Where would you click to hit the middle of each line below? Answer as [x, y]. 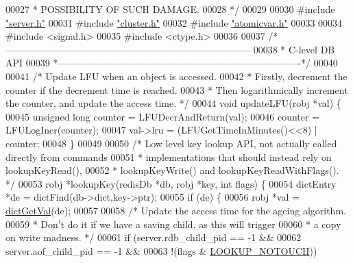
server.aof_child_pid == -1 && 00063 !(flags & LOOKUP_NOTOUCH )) [161, 250]
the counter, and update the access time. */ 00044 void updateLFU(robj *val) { [173, 103]
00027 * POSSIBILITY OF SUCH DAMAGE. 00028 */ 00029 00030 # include [170, 9]
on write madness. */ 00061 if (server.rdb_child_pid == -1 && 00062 [154, 237]
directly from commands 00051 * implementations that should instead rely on [169, 156]
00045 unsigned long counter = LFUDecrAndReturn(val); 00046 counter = [163, 116]
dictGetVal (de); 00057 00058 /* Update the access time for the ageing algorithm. [176, 210]
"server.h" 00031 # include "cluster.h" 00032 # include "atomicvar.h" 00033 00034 [174, 22]
